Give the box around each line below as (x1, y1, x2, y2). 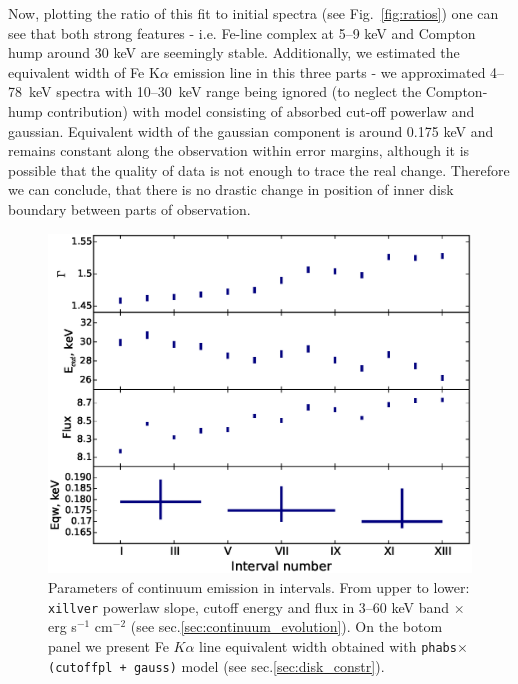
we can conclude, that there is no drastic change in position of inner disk (8, 179, 454, 200)
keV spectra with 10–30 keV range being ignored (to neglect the (28, 81, 422, 102)
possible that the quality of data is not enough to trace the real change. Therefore (8, 159, 510, 180)
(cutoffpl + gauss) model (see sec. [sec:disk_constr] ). (48, 655, 385, 676)
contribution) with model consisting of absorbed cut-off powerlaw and (47, 100, 475, 121)
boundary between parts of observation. (8, 198, 251, 219)
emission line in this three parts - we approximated (173, 61, 486, 82)
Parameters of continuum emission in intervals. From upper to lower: (48, 577, 470, 598)
